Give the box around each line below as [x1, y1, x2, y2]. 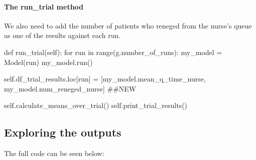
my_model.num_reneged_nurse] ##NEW [4, 83, 137, 93]
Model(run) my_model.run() [4, 56, 93, 67]
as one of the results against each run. [4, 30, 121, 40]
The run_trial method [4, 1, 84, 11]
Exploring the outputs [4, 124, 121, 140]
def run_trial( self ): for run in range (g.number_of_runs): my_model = [4, 46, 222, 57]
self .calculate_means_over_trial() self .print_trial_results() [4, 100, 188, 110]
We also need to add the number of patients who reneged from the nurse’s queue [4, 20, 252, 30]
